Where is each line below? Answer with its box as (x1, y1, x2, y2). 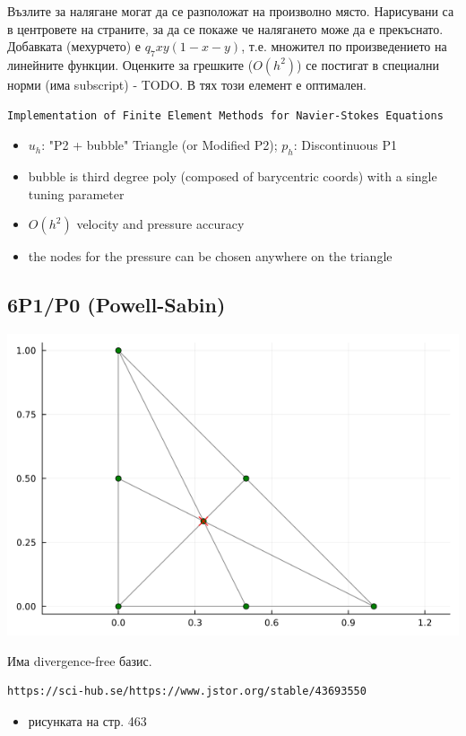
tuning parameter (28, 184, 125, 203)
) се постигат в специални (297, 55, 440, 74)
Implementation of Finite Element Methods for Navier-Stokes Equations (7, 109, 444, 122)
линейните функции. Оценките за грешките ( (7, 55, 254, 74)
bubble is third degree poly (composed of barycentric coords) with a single (28, 166, 437, 185)
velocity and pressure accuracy (76, 215, 245, 233)
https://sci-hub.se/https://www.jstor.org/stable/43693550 (7, 685, 367, 698)
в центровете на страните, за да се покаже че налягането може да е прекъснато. (7, 19, 444, 38)
